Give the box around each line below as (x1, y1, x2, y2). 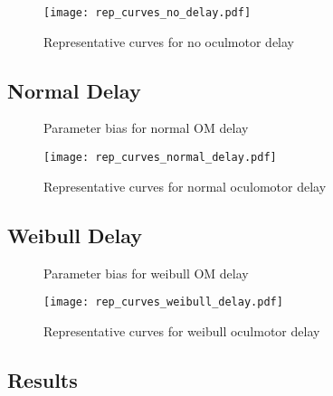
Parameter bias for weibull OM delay (43, 263, 249, 282)
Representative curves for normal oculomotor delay (43, 176, 327, 195)
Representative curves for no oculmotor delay (43, 32, 294, 51)
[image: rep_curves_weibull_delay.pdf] (43, 296, 283, 309)
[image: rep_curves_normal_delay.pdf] (43, 151, 277, 165)
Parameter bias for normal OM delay (43, 118, 249, 137)
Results (7, 365, 78, 393)
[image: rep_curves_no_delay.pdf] (43, 6, 252, 19)
